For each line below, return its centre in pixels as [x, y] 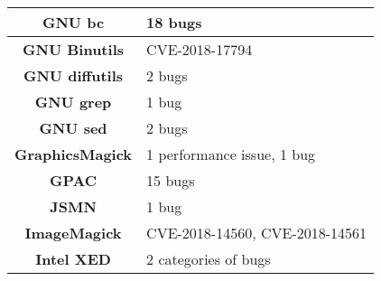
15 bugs [171, 180]
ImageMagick [73, 233]
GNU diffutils [74, 75]
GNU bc [74, 22]
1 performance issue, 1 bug [231, 154]
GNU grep [73, 102]
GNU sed [73, 128]
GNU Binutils [73, 49]
